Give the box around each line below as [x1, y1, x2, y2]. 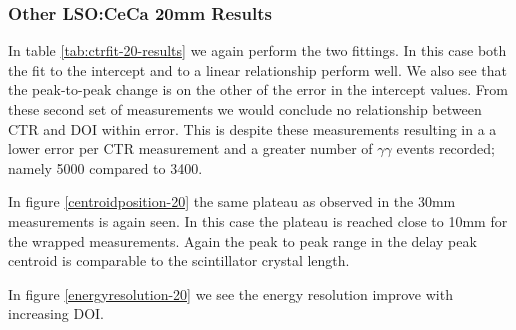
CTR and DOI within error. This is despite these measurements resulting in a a [8, 118, 497, 139]
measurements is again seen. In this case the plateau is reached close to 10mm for [8, 210, 508, 231]
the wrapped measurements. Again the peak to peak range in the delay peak [8, 230, 477, 251]
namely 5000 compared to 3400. [8, 157, 203, 178]
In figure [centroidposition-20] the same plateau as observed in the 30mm [8, 191, 456, 212]
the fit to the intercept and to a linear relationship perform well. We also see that [8, 59, 507, 80]
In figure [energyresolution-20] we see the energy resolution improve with [8, 283, 453, 304]
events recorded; [396, 138, 495, 159]
